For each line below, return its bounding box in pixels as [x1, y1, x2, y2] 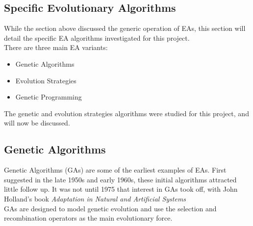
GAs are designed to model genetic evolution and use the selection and [4, 203, 217, 213]
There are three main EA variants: [4, 42, 108, 52]
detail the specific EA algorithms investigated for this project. [4, 32, 190, 43]
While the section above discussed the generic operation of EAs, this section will [4, 23, 246, 33]
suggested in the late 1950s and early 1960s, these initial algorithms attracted [4, 174, 237, 184]
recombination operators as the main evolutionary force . [4, 213, 173, 223]
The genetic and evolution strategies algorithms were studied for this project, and [4, 108, 249, 118]
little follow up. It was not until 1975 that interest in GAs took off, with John [4, 184, 238, 194]
